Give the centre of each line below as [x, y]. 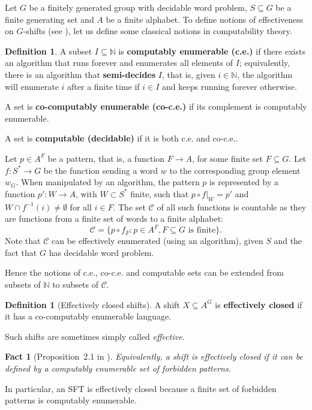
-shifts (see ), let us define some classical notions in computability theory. [157, 31]
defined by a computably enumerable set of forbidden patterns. [118, 368]
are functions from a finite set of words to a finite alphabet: [114, 218]
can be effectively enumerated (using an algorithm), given [157, 241]
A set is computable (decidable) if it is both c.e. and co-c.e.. [121, 138]
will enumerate [32, 86]
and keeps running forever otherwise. [229, 86]
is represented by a [244, 182]
